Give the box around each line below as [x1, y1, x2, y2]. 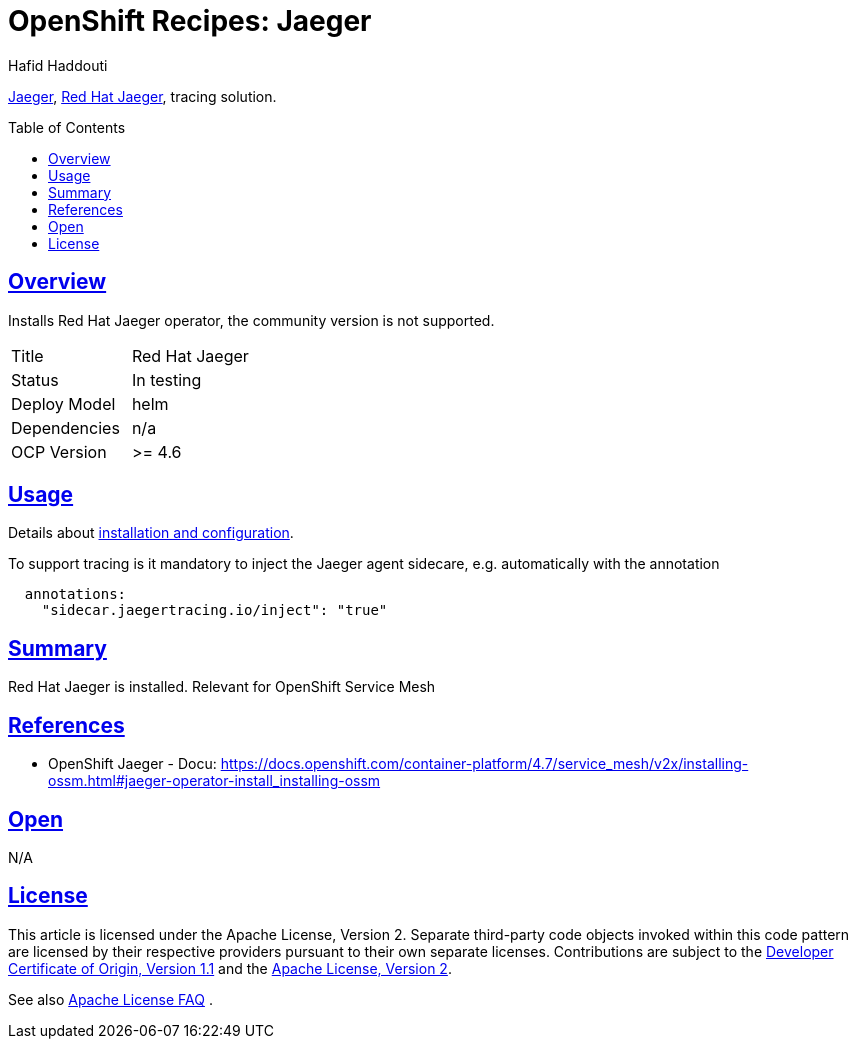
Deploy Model [11, 393, 116, 414]
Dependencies [11, 417, 120, 438]
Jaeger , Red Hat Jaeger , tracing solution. [8, 87, 277, 105]
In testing [131, 369, 202, 390]
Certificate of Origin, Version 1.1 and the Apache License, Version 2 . [8, 959, 452, 977]
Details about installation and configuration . [8, 524, 294, 542]
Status [11, 369, 59, 390]
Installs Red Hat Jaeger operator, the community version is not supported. [8, 311, 495, 329]
